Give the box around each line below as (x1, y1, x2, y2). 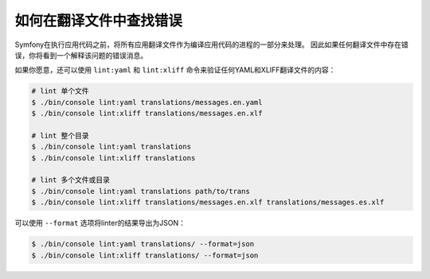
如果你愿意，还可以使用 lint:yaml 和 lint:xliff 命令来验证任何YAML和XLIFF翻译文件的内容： (14, 65, 336, 75)
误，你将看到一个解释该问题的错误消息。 (14, 50, 147, 60)
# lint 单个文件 (31, 87, 89, 95)
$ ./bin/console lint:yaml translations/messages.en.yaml (31, 98, 263, 107)
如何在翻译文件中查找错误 (14, 12, 183, 29)
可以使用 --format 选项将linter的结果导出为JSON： (14, 219, 186, 228)
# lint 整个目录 (31, 131, 89, 140)
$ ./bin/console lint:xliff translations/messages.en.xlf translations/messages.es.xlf (31, 198, 385, 207)
